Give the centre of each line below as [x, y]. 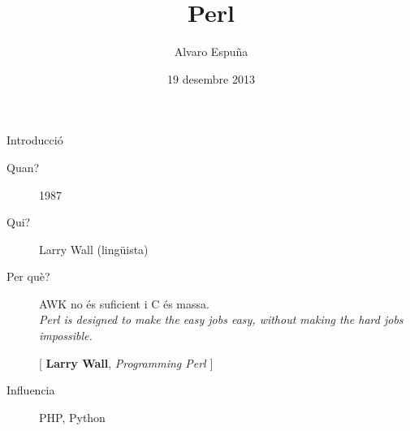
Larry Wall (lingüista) [94, 249]
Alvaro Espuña [211, 52]
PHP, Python [72, 417]
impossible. [66, 336]
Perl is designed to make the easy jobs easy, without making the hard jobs [221, 319]
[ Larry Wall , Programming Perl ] [126, 362]
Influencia [31, 390]
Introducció [35, 140]
